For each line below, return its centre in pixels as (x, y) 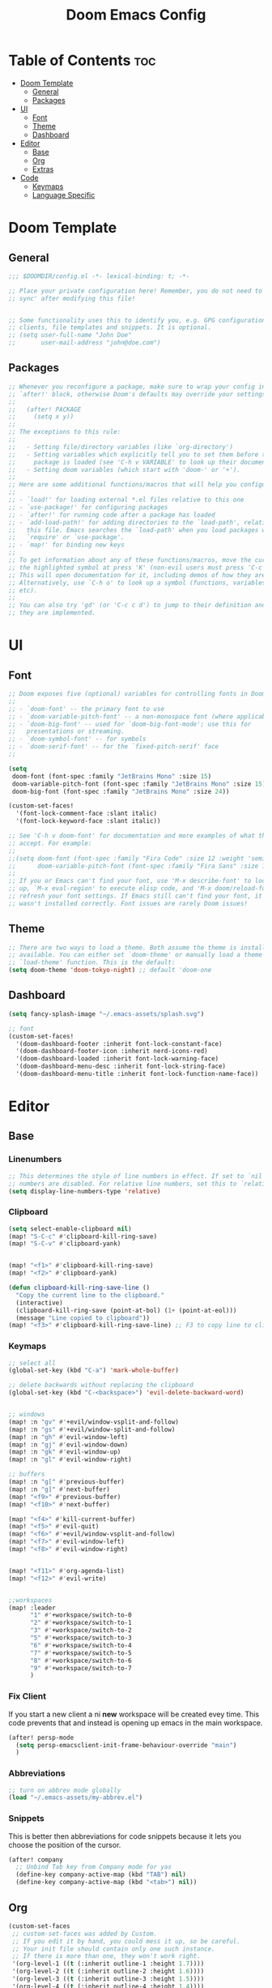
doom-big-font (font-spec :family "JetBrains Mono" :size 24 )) (121, 791)
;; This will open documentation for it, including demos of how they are (137, 575)
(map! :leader (32, 1608)
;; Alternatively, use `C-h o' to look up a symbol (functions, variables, (139, 583)
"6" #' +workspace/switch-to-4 (81, 1645)
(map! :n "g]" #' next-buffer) (59, 1489)
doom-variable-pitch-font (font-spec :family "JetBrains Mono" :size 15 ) (139, 784)
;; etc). (23, 590)
